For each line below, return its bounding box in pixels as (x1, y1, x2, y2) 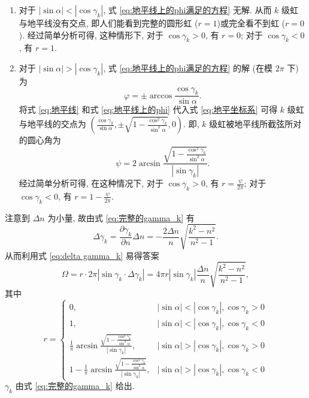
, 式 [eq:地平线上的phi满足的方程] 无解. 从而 (103, 4, 272, 16)
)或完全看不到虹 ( (217, 17, 286, 29)
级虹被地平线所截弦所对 (209, 117, 302, 129)
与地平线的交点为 (19, 117, 86, 129)
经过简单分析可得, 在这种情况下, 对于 (19, 177, 163, 189)
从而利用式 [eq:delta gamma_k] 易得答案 (5, 249, 159, 261)
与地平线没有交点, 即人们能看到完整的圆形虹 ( (19, 17, 198, 29)
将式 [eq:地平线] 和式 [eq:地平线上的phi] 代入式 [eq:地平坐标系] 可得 (19, 103, 278, 116)
